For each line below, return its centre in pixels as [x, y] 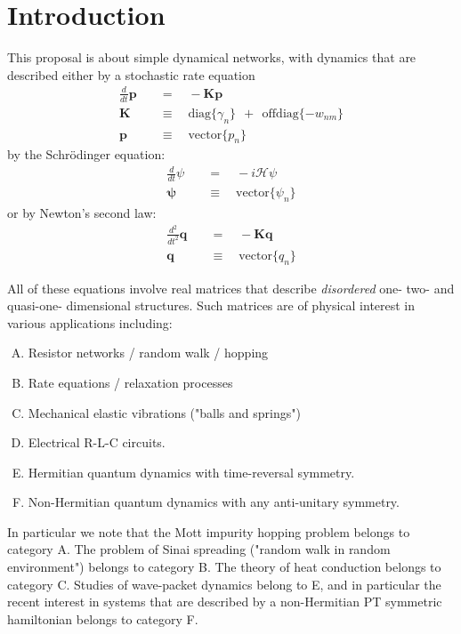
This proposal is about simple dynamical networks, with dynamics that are [212, 57]
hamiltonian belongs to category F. [103, 618]
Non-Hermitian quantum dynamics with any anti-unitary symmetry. [214, 502]
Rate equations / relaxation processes [130, 382]
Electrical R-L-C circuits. [97, 442]
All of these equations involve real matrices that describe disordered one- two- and [231, 288]
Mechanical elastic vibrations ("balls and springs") [164, 412]
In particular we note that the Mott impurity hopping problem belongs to [209, 531]
